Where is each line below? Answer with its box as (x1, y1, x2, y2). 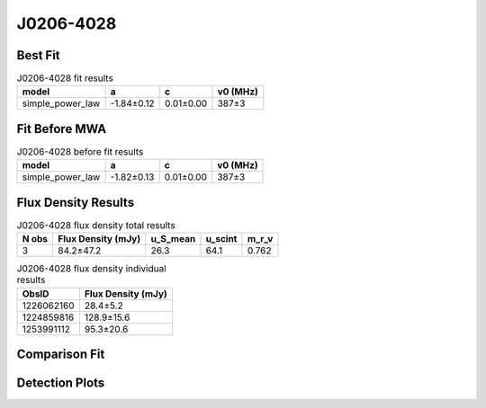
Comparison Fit (16, 347, 105, 362)
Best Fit (16, 48, 60, 63)
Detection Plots (16, 376, 105, 391)
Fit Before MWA (16, 121, 107, 137)
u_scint (205, 233, 238, 245)
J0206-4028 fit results (16, 72, 114, 84)
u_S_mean (150, 233, 196, 245)
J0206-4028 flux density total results (16, 219, 175, 232)
